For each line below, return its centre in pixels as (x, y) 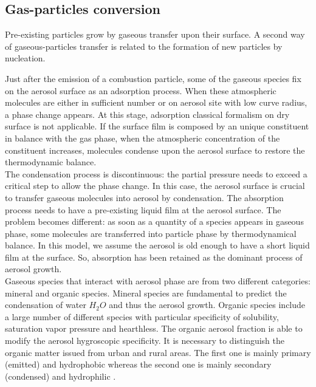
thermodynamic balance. (51, 162)
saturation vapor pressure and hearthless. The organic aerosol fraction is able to (154, 328)
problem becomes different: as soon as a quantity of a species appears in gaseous (154, 221)
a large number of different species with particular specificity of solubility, (142, 316)
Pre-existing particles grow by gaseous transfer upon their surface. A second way (155, 34)
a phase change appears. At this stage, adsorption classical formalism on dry (147, 114)
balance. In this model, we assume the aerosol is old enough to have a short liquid (157, 245)
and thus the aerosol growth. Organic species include (207, 305)
